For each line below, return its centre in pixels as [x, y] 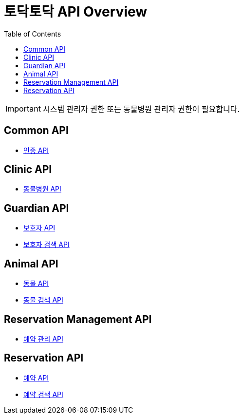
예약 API [36, 378]
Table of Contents [33, 34]
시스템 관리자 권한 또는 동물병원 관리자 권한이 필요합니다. [141, 109]
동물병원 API [42, 189]
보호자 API [39, 228]
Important [23, 108]
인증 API [36, 150]
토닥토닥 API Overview [76, 12]
